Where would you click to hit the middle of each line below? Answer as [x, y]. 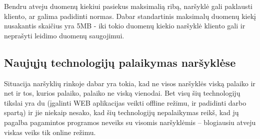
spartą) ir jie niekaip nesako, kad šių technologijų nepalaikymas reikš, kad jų [121, 112]
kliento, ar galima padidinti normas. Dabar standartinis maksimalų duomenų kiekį [130, 16]
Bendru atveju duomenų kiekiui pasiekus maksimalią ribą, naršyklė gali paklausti [128, 6]
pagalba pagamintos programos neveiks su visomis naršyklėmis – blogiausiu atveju [130, 122]
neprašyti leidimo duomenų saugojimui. [64, 35]
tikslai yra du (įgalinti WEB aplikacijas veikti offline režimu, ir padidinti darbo [125, 102]
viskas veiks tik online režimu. [50, 132]
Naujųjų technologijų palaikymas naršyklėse [120, 62]
